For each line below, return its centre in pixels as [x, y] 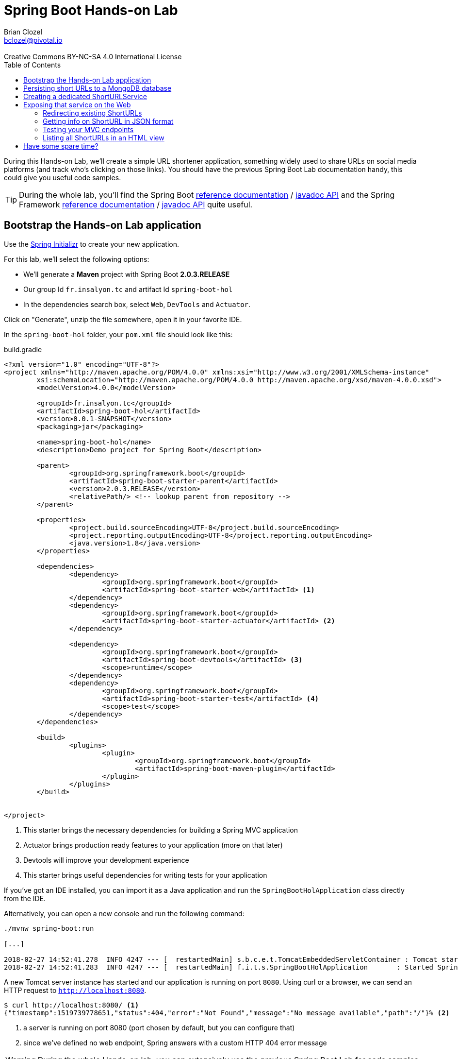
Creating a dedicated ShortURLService [85, 96]
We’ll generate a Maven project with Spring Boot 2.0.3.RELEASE [127, 274]
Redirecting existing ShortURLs [92, 113]
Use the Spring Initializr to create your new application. [92, 244]
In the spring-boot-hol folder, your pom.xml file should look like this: [118, 334]
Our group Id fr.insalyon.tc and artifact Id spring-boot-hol [128, 289]
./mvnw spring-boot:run [49, 928]
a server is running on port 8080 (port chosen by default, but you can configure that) [159, 1027]
